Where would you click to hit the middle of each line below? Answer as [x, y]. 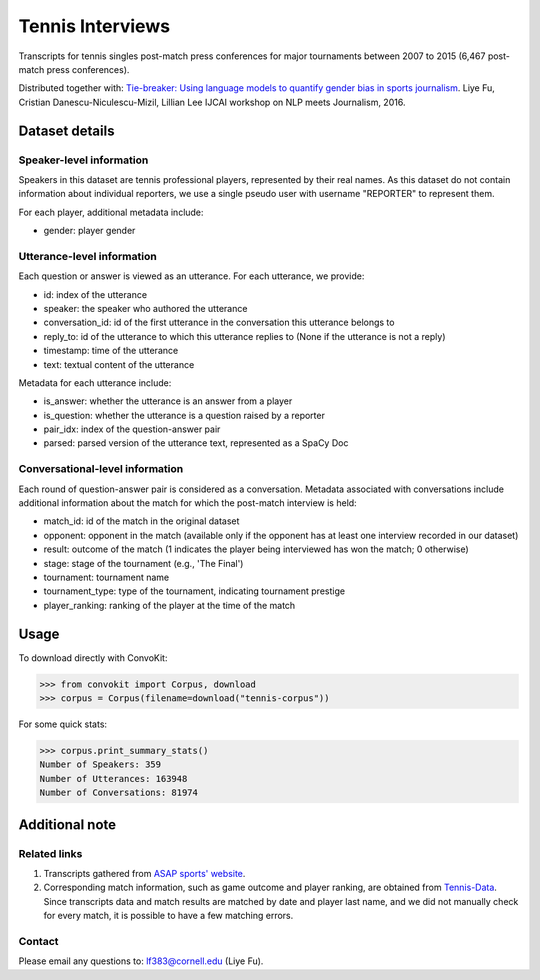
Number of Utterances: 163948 [113, 778]
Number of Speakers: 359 [100, 764]
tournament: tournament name [106, 577]
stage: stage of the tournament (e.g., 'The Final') [143, 563]
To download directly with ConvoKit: [93, 657]
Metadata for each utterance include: [95, 382]
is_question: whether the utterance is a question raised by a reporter [184, 415]
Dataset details [66, 130]
